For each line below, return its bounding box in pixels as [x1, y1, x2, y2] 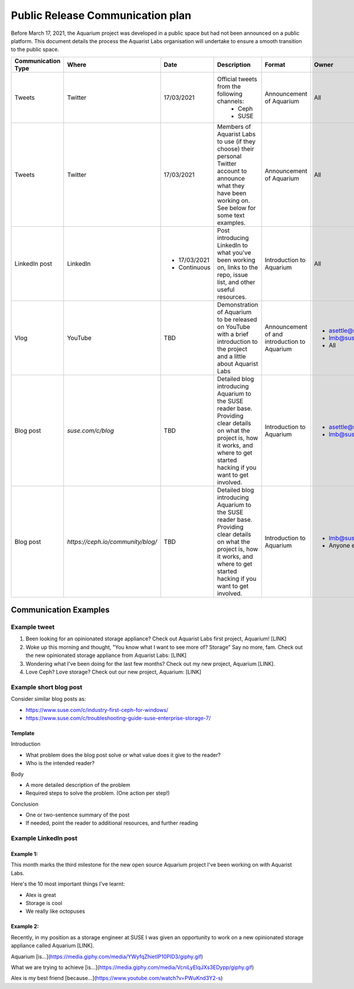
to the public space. [11, 46, 60, 53]
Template [11, 730, 35, 737]
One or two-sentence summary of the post [25, 811, 130, 818]
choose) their [217, 145, 254, 153]
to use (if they [217, 137, 256, 145]
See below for [217, 204, 256, 212]
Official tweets [217, 74, 258, 83]
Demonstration [217, 300, 258, 308]
